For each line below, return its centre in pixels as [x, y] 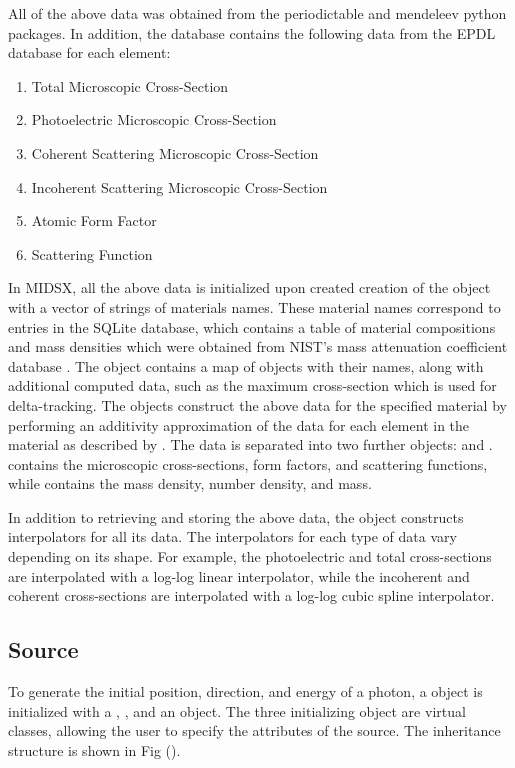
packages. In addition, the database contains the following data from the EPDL [252, 32]
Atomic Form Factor [94, 220]
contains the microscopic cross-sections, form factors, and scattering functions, [248, 463]
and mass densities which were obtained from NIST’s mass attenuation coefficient [258, 346]
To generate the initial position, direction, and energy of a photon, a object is [245, 691]
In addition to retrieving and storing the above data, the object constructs [236, 516]
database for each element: [89, 52]
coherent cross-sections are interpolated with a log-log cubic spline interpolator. [251, 595]
